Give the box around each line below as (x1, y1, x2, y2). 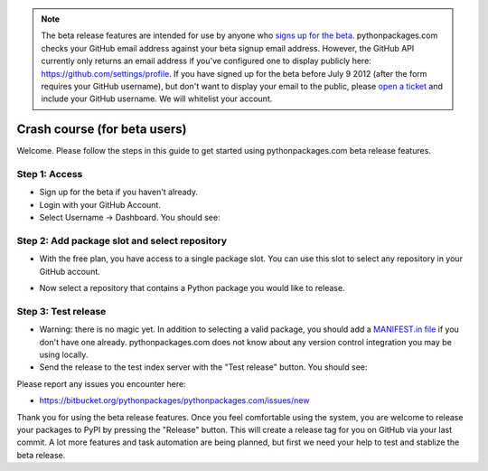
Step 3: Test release (16, 305, 107, 317)
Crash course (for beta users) (16, 122, 187, 137)
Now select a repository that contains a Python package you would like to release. (39, 283, 345, 294)
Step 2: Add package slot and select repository (16, 234, 228, 247)
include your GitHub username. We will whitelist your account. (41, 93, 273, 104)
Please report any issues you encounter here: (16, 378, 186, 389)
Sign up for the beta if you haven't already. (39, 186, 199, 198)
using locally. (39, 349, 89, 361)
